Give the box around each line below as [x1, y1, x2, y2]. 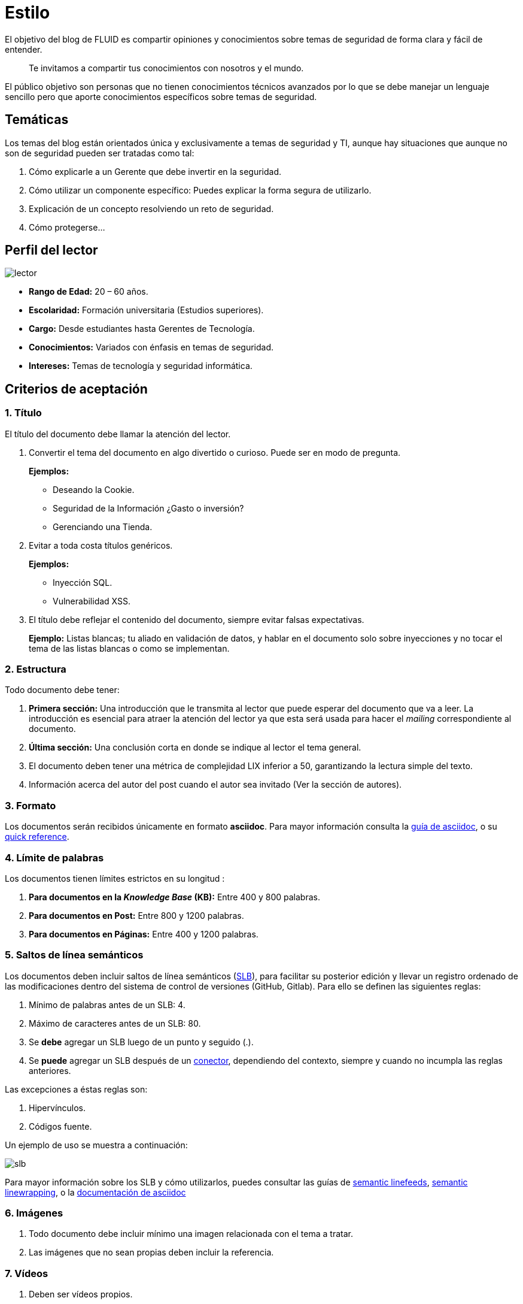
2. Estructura [5, 663, 66, 676]
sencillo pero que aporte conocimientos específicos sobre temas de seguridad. [5, 91, 317, 102]
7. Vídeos [5, 1267, 48, 1279]
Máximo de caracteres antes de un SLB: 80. [29, 1018, 201, 1028]
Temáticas [5, 112, 69, 128]
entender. [5, 44, 42, 55]
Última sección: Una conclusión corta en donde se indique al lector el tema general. [29, 742, 361, 753]
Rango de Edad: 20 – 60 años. [29, 286, 148, 297]
